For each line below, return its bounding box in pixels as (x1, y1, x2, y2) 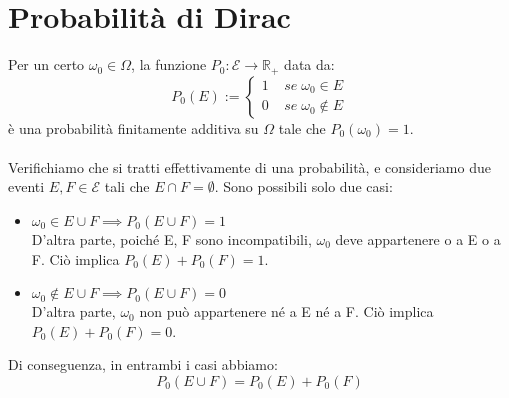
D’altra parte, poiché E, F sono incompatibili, (31, 228, 312, 249)
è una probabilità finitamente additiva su (8, 117, 259, 138)
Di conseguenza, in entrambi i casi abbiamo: (8, 354, 278, 375)
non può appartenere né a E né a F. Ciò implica (139, 301, 434, 322)
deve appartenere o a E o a (335, 228, 501, 249)
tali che (104, 176, 150, 197)
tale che (278, 117, 326, 138)
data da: (284, 54, 335, 75)
